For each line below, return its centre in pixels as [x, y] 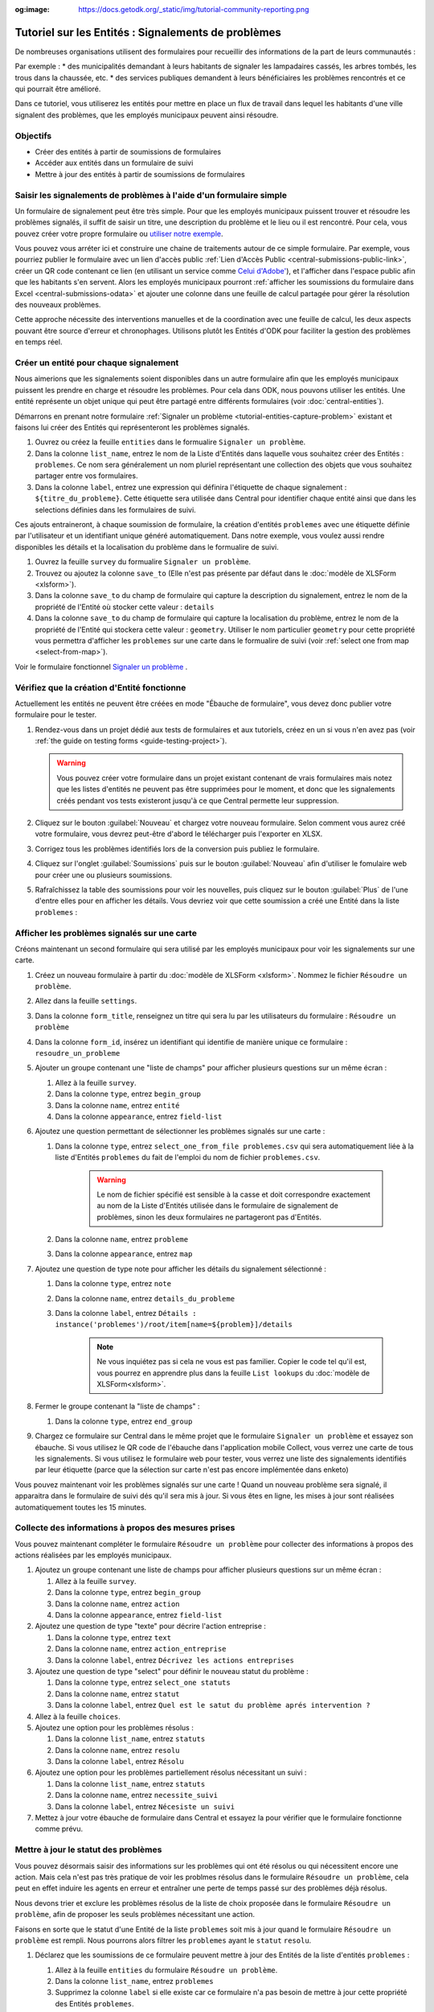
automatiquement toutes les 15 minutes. [81, 1507]
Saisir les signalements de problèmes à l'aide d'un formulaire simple [151, 195]
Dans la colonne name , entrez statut [117, 1693]
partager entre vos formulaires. [86, 476]
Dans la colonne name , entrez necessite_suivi [137, 1796]
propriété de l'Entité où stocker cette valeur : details [125, 607]
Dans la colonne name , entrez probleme [122, 1239]
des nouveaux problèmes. [58, 305]
